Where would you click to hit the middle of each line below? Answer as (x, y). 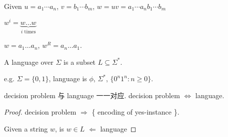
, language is (68, 78)
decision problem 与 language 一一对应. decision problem (92, 95)
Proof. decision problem (40, 112)
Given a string (26, 129)
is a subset (80, 62)
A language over (29, 62)
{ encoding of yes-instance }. (135, 112)
